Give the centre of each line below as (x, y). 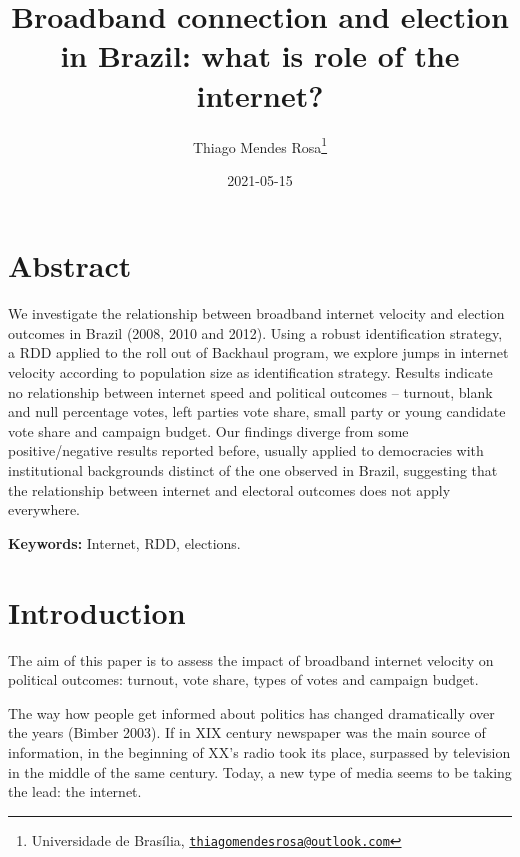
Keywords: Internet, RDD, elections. (124, 542)
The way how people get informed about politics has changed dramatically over (251, 712)
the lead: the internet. (75, 791)
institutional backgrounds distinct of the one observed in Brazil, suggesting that (253, 470)
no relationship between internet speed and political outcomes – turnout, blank (250, 391)
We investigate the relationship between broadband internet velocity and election (256, 313)
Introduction (97, 611)
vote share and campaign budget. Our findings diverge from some (208, 430)
